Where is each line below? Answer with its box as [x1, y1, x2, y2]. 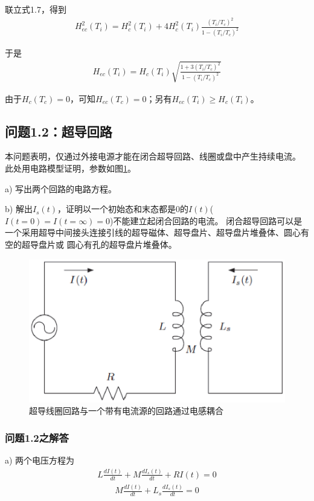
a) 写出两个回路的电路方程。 [5, 182, 117, 195]
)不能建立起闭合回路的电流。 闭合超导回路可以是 [110, 214, 303, 227]
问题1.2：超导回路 [5, 121, 112, 140]
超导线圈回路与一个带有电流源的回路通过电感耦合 [29, 404, 223, 417]
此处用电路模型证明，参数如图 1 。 [5, 161, 136, 174]
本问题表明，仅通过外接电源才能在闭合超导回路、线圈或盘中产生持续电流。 [5, 150, 301, 163]
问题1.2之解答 [5, 430, 69, 445]
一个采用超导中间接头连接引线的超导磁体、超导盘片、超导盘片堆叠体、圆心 [5, 226, 301, 239]
